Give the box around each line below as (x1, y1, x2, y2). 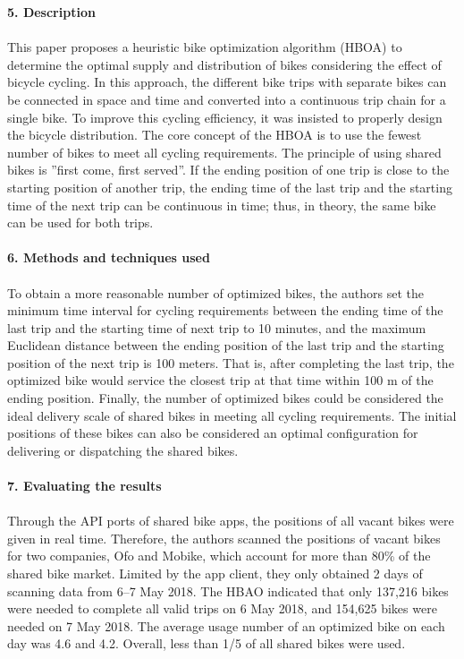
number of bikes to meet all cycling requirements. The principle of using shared (7, 142, 442, 161)
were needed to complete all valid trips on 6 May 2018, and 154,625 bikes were (7, 599, 437, 618)
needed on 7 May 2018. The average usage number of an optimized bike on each (7, 616, 445, 635)
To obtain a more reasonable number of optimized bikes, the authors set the (7, 283, 424, 302)
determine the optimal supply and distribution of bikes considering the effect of (7, 55, 442, 73)
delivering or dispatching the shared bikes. (7, 441, 239, 459)
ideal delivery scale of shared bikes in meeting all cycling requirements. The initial (7, 406, 457, 424)
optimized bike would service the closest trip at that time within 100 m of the (7, 371, 434, 389)
